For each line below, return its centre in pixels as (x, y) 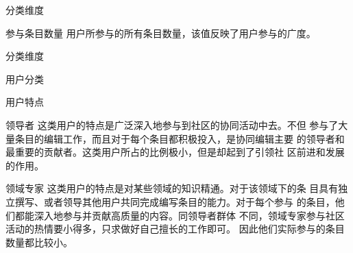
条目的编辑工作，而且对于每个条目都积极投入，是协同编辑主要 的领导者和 (180, 138)
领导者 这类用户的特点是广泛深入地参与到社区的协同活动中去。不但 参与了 (172, 124)
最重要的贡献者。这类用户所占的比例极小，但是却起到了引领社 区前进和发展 (175, 152)
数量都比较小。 (39, 242)
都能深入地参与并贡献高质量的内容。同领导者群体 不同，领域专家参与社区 (180, 215)
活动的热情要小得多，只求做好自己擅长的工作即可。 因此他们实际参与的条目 (175, 229)
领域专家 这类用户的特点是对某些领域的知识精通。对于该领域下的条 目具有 (172, 188)
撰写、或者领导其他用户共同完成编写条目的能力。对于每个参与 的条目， (175, 201)
